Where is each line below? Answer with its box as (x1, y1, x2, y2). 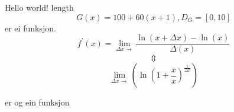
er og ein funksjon (5, 96, 70, 108)
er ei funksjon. (5, 21, 56, 34)
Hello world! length (5, 1, 74, 13)
